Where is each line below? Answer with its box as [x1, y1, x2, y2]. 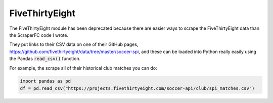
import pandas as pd [20, 78, 71, 84]
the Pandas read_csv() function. [9, 56, 81, 62]
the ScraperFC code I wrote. [9, 32, 69, 38]
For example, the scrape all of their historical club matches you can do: [9, 65, 157, 71]
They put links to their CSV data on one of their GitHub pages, [9, 41, 139, 47]
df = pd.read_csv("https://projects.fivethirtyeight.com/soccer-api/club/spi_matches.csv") [20, 85, 255, 91]
